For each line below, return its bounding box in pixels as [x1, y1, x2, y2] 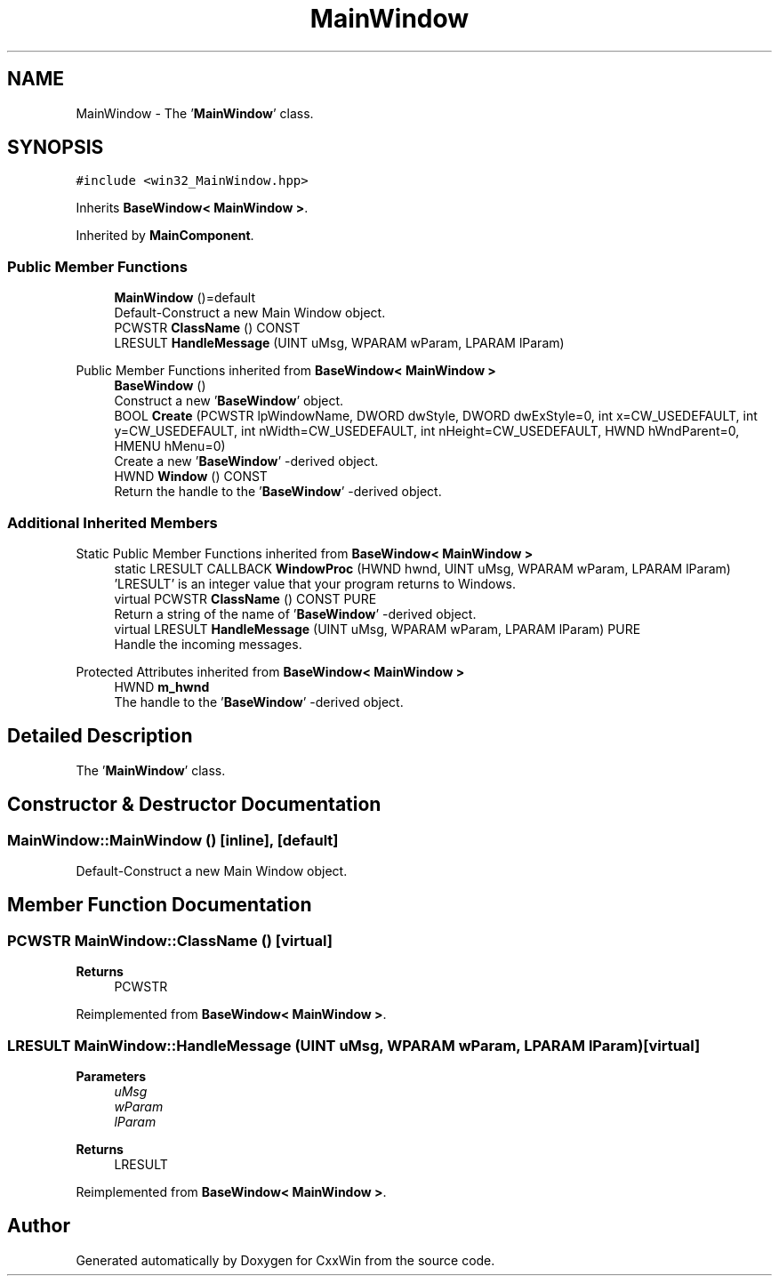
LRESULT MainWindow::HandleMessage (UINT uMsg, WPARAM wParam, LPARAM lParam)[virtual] [7, 1036, 701, 1054]
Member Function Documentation [7, 894, 312, 917]
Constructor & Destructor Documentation [7, 793, 381, 816]
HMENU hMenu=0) [114, 438, 226, 454]
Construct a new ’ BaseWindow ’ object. [114, 393, 344, 409]
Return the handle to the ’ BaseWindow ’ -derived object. [114, 484, 442, 500]
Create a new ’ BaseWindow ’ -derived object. [114, 453, 379, 469]
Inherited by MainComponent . [76, 228, 254, 244]
